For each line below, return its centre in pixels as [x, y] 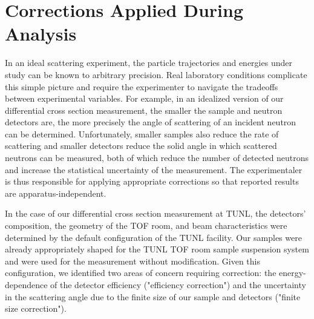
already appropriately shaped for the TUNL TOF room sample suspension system [157, 249]
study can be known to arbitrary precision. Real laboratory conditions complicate [156, 74]
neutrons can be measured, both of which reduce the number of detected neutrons [157, 158]
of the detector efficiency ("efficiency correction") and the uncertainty [178, 284]
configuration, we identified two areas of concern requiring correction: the [141, 273]
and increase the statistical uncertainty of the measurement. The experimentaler [154, 169]
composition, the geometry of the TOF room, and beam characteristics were [146, 225]
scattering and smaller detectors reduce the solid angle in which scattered [141, 146]
